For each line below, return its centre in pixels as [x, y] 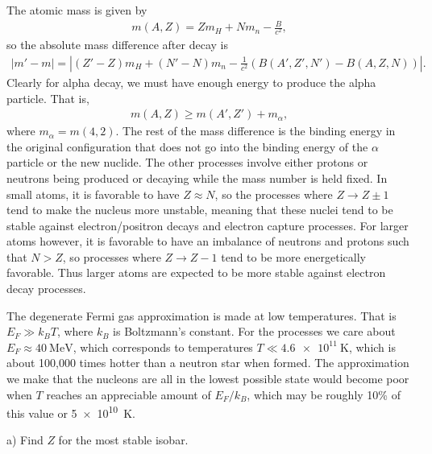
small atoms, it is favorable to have [93, 194]
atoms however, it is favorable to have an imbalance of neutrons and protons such [208, 241]
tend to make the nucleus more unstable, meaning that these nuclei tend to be [200, 210]
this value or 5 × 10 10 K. [71, 412]
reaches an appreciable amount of [129, 394]
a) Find [25, 440]
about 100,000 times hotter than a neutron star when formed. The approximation [208, 363]
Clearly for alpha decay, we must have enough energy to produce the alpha [191, 82]
